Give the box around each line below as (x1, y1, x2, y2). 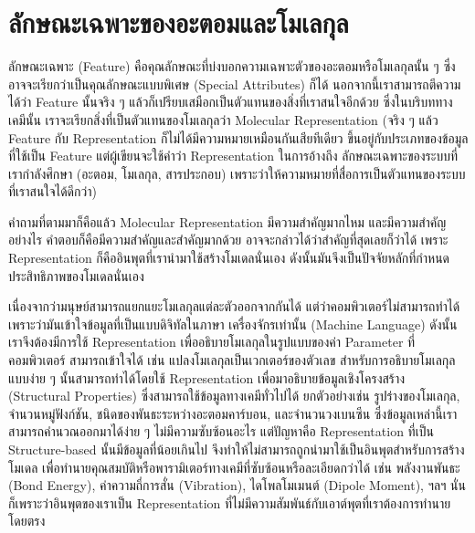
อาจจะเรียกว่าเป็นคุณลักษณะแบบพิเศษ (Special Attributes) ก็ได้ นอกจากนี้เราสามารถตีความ (8, 74, 461, 93)
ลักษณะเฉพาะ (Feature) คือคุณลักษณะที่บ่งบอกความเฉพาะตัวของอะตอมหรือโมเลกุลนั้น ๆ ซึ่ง (8, 57, 456, 76)
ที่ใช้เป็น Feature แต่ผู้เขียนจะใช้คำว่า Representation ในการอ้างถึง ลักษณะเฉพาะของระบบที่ (8, 146, 458, 165)
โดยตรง (8, 511, 46, 530)
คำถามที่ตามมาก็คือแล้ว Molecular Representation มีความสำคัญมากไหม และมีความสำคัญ (8, 212, 447, 231)
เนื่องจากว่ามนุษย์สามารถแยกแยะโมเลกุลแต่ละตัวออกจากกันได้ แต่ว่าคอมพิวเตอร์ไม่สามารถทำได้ (8, 297, 460, 316)
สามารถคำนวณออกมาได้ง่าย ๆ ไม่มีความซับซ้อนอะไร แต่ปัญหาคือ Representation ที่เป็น (8, 422, 434, 441)
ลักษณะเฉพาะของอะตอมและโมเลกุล (8, 4, 349, 41)
